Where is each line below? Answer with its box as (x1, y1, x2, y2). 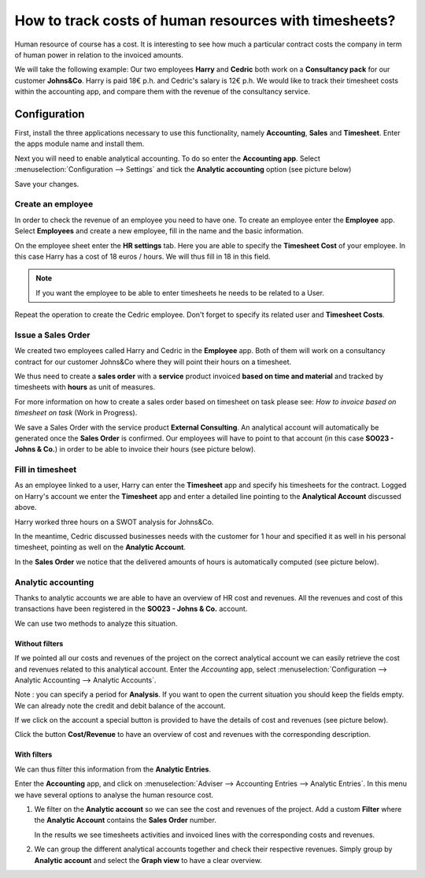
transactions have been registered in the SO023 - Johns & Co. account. (14, 604, 248, 614)
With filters (14, 750, 53, 760)
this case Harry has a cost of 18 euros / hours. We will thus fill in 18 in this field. (14, 251, 271, 261)
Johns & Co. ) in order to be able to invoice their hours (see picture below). (14, 445, 256, 454)
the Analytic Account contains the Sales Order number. (34, 816, 216, 825)
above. (14, 503, 37, 512)
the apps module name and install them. (14, 139, 145, 149)
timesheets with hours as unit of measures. (14, 382, 156, 392)
